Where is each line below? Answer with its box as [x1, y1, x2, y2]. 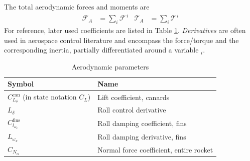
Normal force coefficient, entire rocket [97, 144, 213, 154]
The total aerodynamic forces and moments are [4, 1, 150, 11]
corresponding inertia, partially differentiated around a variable [4, 44, 199, 55]
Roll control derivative [97, 104, 166, 115]
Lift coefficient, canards [97, 91, 170, 102]
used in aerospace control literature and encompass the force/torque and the [4, 34, 239, 45]
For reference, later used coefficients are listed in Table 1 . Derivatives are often [4, 24, 246, 35]
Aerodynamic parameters [71, 61, 149, 71]
